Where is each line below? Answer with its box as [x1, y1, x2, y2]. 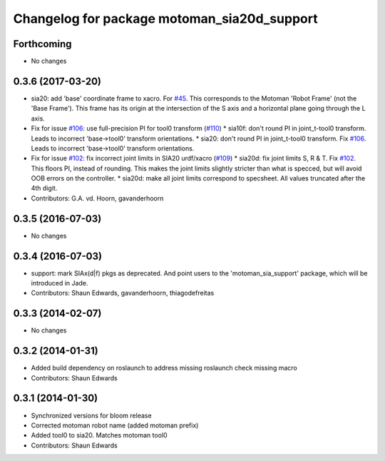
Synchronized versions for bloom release [31, 411, 153, 420]
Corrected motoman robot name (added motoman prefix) [31, 421, 199, 430]
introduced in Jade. [31, 279, 88, 288]
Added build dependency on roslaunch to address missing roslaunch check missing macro [31, 364, 297, 373]
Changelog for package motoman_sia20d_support [13, 11, 318, 26]
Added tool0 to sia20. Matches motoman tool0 [31, 431, 168, 440]
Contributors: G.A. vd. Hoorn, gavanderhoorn [31, 193, 164, 203]
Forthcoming [13, 38, 72, 50]
